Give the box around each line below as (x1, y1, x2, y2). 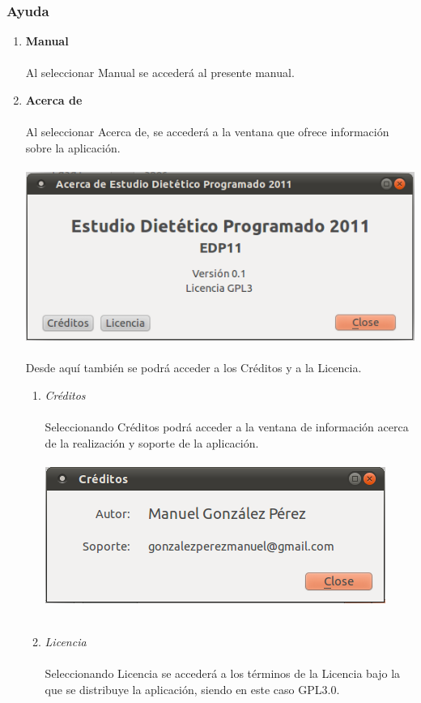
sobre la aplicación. (25, 139, 121, 156)
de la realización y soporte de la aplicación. (45, 434, 259, 451)
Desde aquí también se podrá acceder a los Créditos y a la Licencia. (25, 359, 362, 376)
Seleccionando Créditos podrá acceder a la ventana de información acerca (45, 418, 409, 435)
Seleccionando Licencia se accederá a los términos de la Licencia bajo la (45, 665, 401, 682)
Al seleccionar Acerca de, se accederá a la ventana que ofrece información (25, 123, 389, 140)
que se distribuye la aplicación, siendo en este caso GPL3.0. (45, 680, 340, 697)
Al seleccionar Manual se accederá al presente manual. (25, 64, 295, 81)
